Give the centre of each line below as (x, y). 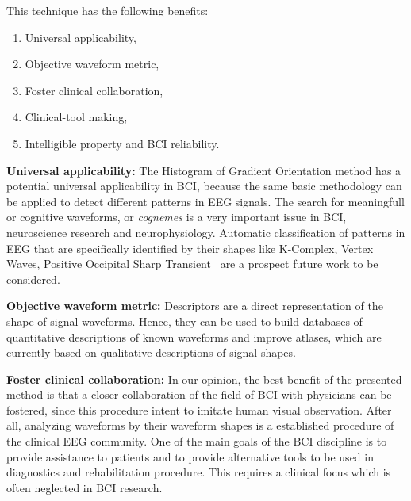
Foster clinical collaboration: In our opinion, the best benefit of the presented (204, 379)
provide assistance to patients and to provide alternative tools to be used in (190, 456)
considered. (33, 279)
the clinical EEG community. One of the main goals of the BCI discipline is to (197, 441)
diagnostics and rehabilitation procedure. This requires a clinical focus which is (199, 472)
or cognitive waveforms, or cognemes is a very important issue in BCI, (177, 217)
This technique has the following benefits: (108, 10)
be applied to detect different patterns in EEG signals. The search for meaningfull (205, 201)
